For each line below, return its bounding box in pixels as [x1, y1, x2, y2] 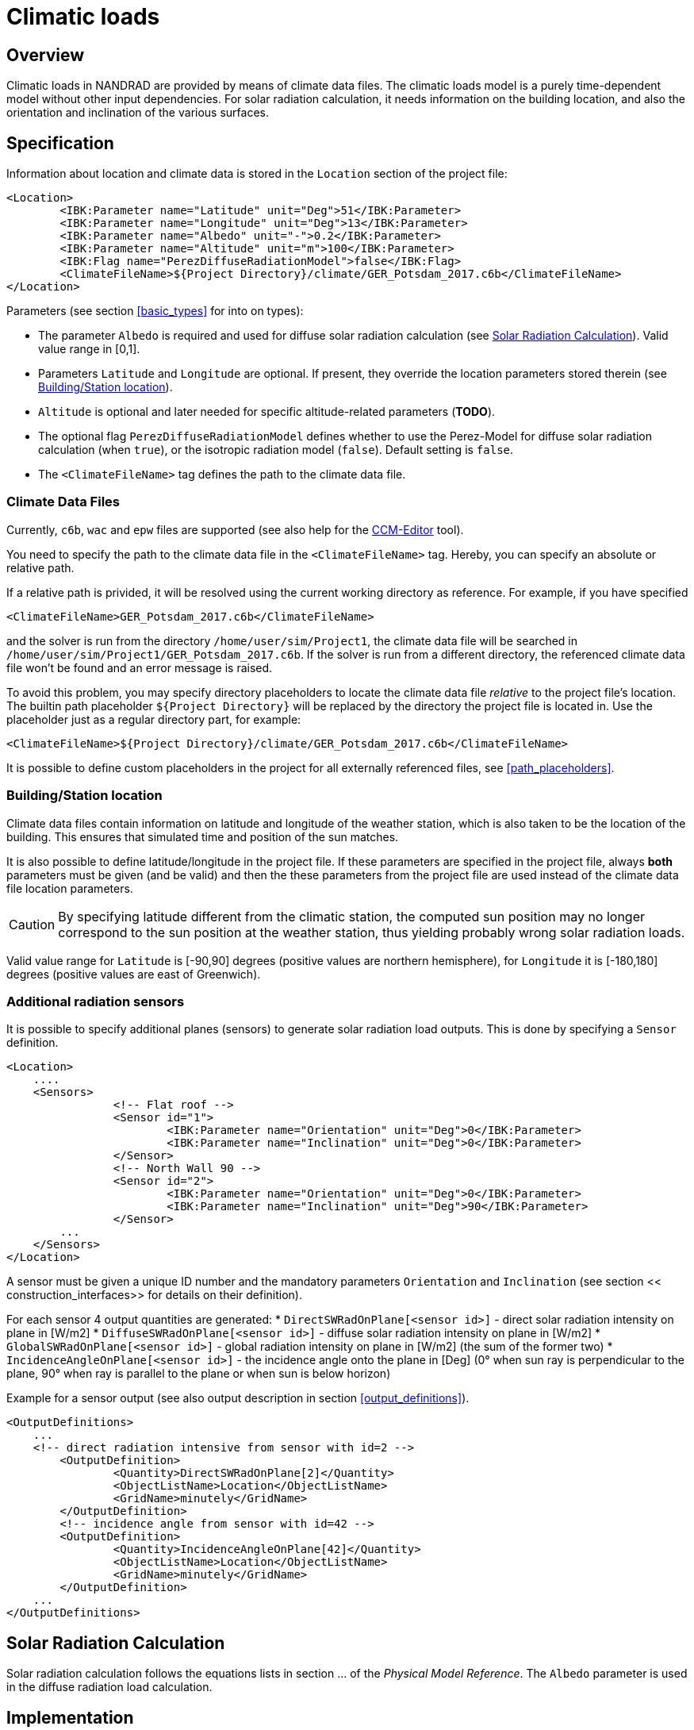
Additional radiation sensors [6, 993, 185, 1009]
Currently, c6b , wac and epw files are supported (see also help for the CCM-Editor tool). [6, 522, 464, 536]
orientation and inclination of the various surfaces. [6, 106, 269, 120]
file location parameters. [6, 881, 133, 895]
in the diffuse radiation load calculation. [6, 1680, 213, 1694]
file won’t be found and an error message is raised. [6, 660, 273, 675]
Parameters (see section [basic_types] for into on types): [6, 304, 304, 318]
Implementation [6, 1707, 134, 1728]
